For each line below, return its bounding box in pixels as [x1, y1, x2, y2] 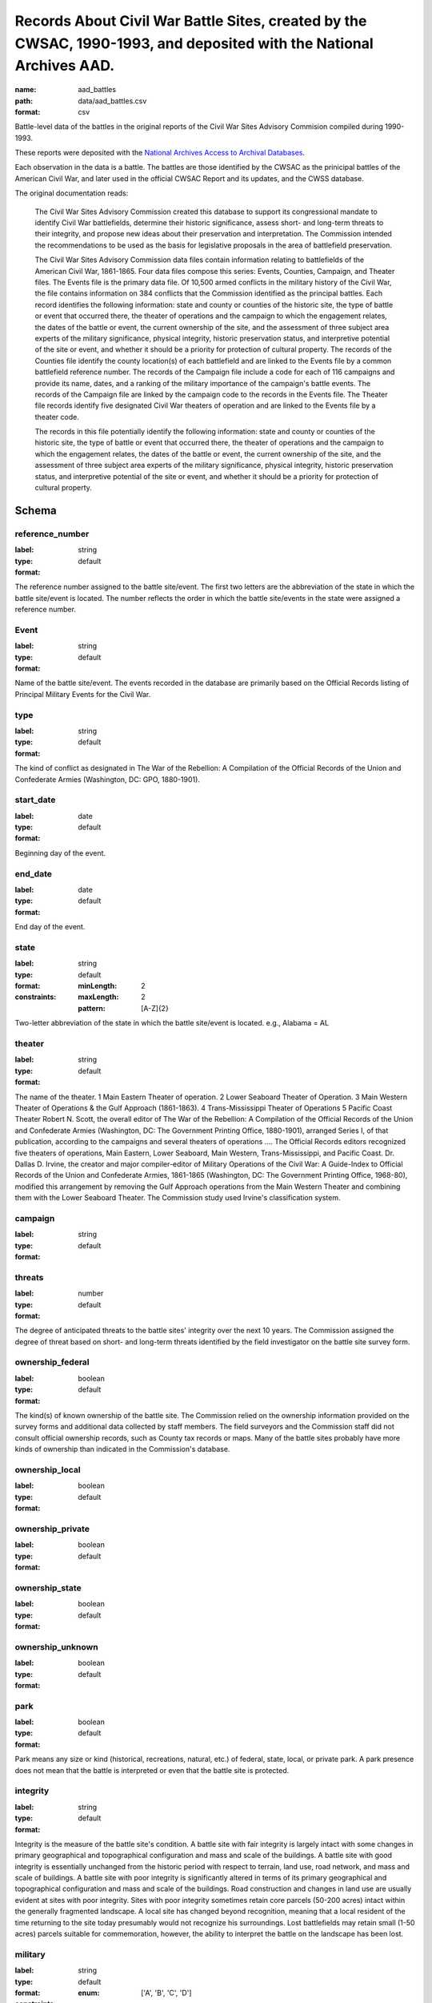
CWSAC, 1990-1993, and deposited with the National [14, 34, 374, 52]
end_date [14, 868, 52, 879]
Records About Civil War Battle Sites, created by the [14, 12, 367, 30]
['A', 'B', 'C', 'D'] [141, 1988, 192, 1997]
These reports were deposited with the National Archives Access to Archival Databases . [14, 148, 306, 158]
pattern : [78, 1003, 106, 1013]
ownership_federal [14, 1356, 90, 1368]
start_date [14, 794, 56, 805]
